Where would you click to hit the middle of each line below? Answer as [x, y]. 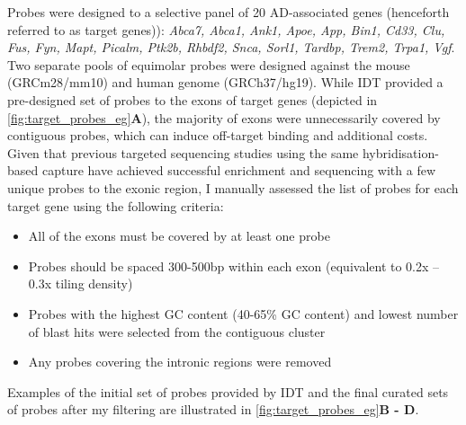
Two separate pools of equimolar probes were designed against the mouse [209, 64]
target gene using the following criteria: [116, 205]
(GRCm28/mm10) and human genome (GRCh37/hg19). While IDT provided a [225, 82]
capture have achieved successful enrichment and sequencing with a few [239, 170]
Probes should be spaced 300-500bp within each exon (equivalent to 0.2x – [234, 266]
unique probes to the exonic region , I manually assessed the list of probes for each [233, 187]
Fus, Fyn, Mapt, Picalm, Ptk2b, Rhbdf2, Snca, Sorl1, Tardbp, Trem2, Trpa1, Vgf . [231, 47]
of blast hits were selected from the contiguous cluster [177, 331]
